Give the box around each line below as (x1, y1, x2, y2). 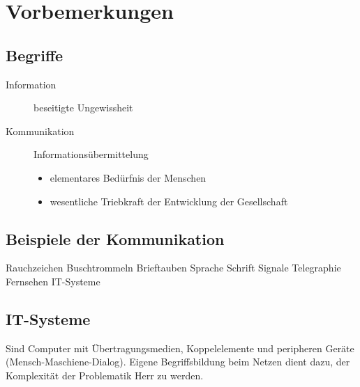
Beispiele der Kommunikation (6, 228, 225, 249)
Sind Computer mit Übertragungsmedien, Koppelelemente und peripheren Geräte (6, 340, 354, 355)
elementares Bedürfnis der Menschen (50, 170, 207, 184)
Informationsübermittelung (33, 147, 149, 161)
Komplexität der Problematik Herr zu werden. (6, 368, 204, 382)
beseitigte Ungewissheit (33, 100, 133, 115)
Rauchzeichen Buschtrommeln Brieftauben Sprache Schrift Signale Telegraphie (6, 260, 341, 275)
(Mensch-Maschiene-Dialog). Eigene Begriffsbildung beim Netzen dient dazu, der (6, 354, 350, 369)
